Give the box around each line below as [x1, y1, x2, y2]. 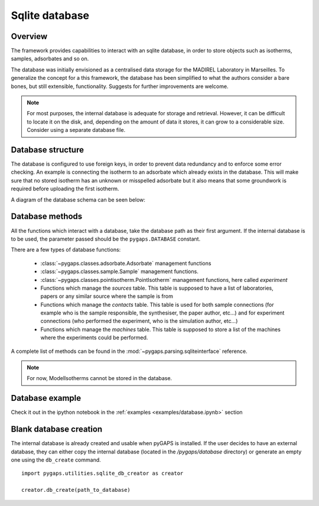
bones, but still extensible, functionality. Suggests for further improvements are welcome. [11, 83, 229, 90]
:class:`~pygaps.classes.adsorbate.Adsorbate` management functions [40, 260, 211, 267]
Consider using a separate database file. [27, 126, 126, 134]
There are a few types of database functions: [11, 246, 121, 254]
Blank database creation [11, 424, 103, 434]
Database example [11, 393, 82, 403]
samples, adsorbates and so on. [11, 55, 89, 62]
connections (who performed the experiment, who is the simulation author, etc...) [40, 317, 238, 325]
